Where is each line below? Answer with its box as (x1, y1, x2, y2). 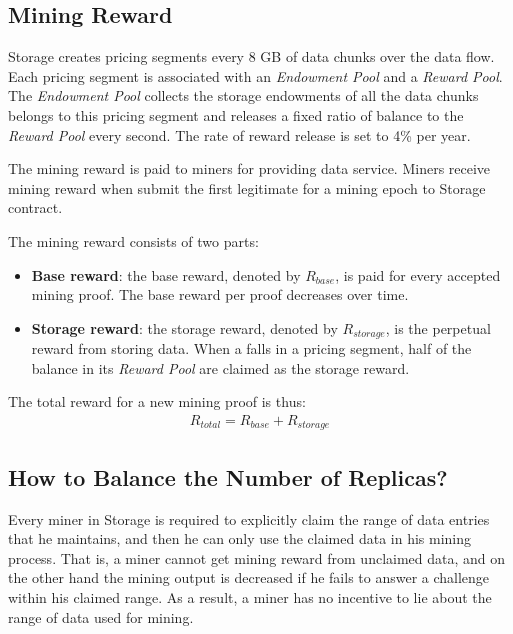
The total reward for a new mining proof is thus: (8, 391, 306, 412)
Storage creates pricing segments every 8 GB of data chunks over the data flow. (8, 46, 495, 67)
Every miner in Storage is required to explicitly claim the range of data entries (8, 508, 490, 529)
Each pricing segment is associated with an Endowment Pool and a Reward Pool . (8, 65, 503, 86)
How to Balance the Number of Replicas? (8, 461, 448, 492)
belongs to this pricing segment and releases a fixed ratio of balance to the (8, 104, 464, 125)
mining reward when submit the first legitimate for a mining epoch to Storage (8, 177, 486, 198)
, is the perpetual (385, 317, 491, 338)
